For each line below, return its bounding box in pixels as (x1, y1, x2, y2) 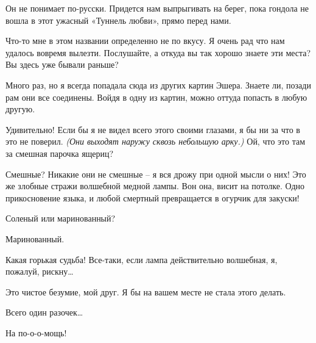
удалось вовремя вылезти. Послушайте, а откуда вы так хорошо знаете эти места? (5, 46, 311, 59)
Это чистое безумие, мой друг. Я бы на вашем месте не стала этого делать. (5, 285, 286, 298)
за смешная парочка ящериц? (5, 146, 114, 159)
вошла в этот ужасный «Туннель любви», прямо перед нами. (5, 13, 231, 26)
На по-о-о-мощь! (5, 326, 67, 339)
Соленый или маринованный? (5, 212, 116, 225)
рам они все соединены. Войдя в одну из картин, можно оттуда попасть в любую (5, 90, 307, 103)
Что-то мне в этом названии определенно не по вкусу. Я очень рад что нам (5, 34, 285, 47)
